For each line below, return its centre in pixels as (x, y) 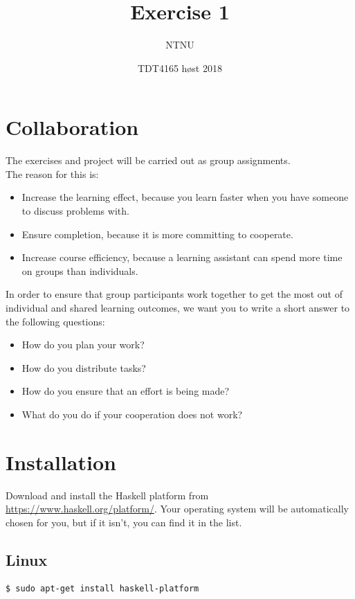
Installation (61, 462)
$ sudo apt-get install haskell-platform (102, 588)
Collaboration (72, 127)
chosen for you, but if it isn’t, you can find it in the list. (124, 522)
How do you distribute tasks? (84, 367)
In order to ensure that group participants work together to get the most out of (174, 294)
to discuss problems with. (75, 211)
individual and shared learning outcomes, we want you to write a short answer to (178, 307)
